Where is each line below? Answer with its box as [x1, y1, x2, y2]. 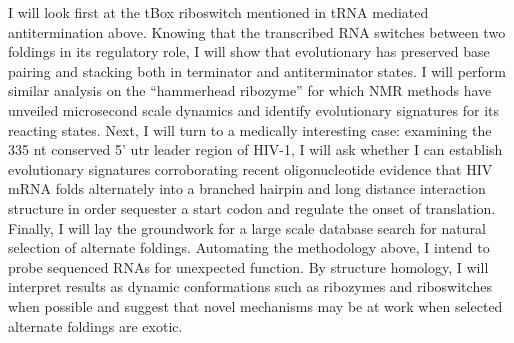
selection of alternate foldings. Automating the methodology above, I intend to [8, 237, 490, 258]
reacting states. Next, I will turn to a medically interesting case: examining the [8, 119, 492, 140]
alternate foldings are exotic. [8, 315, 183, 336]
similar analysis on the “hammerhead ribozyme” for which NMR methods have [8, 80, 492, 101]
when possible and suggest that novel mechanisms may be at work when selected [8, 295, 503, 316]
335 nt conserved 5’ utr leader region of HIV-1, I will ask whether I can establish [8, 139, 503, 160]
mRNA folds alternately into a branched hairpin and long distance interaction [8, 178, 486, 199]
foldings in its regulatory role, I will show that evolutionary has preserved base [8, 41, 490, 62]
